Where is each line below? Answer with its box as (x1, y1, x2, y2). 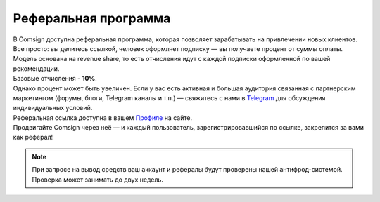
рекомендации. (13, 64, 60, 73)
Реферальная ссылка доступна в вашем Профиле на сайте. (13, 113, 193, 122)
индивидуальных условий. (13, 104, 93, 112)
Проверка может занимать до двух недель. (32, 175, 163, 184)
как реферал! (13, 133, 53, 142)
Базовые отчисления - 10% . (13, 74, 98, 83)
